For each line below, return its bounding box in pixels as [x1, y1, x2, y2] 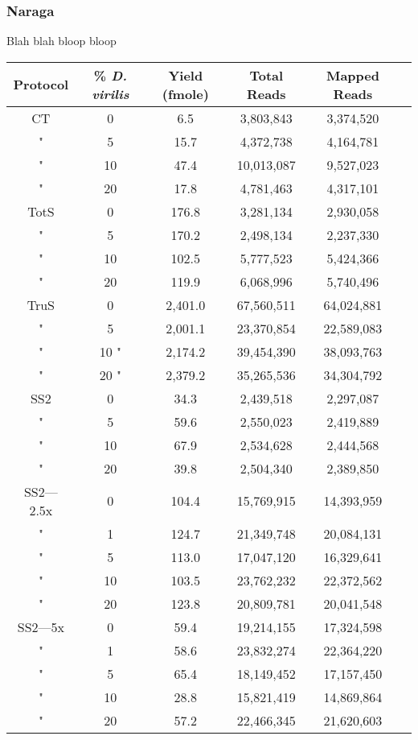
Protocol [13, 75, 69, 94]
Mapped [326, 65, 379, 85]
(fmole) [162, 84, 209, 103]
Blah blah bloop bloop [6, 32, 117, 49]
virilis [92, 84, 129, 103]
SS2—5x [17, 617, 64, 636]
